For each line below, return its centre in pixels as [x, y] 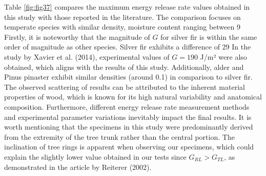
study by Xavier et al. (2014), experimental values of [87, 56]
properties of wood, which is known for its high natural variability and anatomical [133, 97]
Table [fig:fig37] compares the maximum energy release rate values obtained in [127, 7]
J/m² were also [223, 56]
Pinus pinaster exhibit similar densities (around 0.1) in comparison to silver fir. [128, 77]
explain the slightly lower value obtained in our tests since [95, 156]
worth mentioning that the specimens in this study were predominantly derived [129, 127]
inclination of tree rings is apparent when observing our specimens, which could [129, 147]
